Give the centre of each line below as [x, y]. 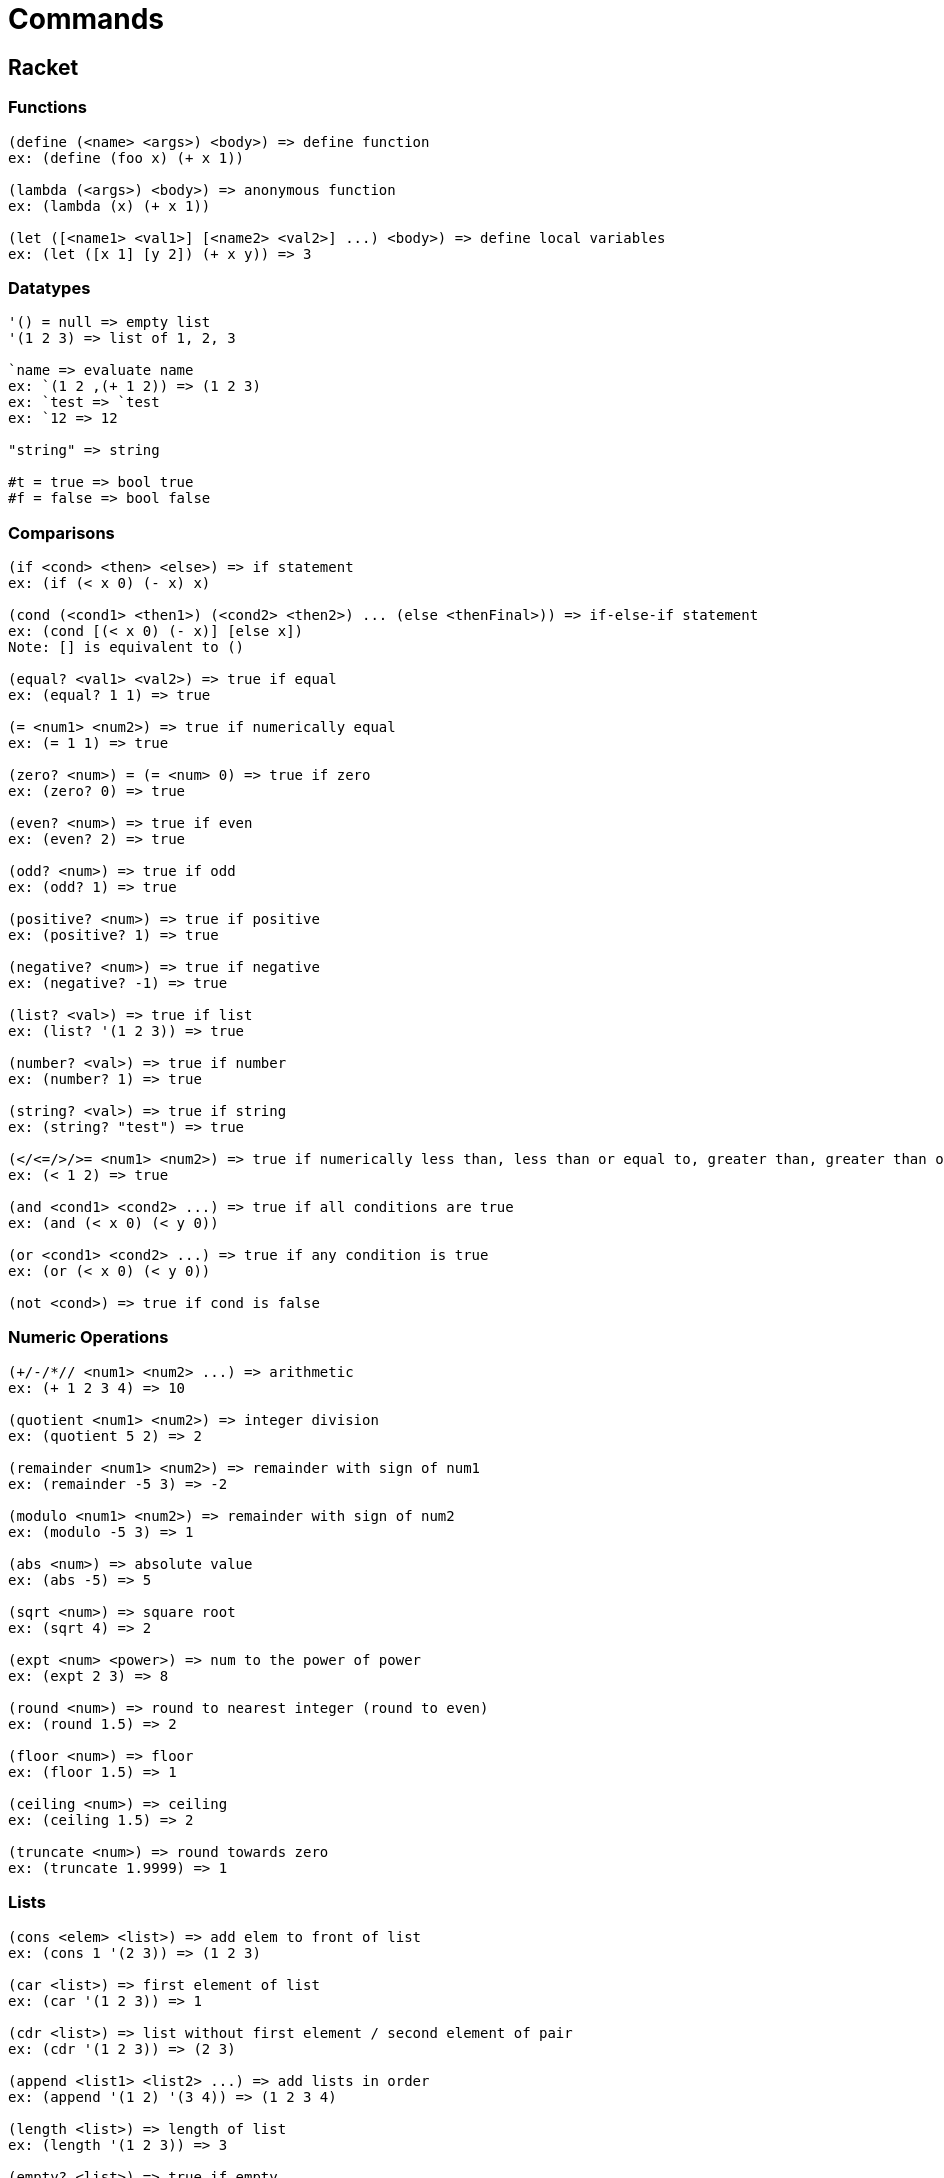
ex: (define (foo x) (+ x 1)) [126, 157]
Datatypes [49, 287]
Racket [43, 67]
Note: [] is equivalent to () [126, 647]
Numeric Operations [88, 1337]
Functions [47, 107]
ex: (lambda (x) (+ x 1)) [109, 205]
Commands [86, 19]
